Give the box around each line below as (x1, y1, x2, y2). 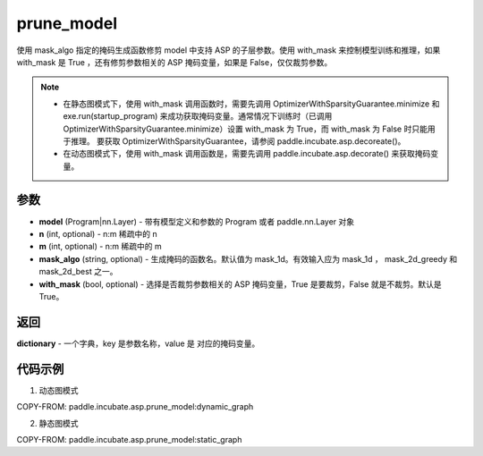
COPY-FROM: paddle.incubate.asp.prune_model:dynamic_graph (16, 401, 254, 412)
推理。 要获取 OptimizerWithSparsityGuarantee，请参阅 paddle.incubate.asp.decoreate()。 (70, 135, 406, 147)
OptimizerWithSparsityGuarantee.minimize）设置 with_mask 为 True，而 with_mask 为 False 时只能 (63, 123, 428, 134)
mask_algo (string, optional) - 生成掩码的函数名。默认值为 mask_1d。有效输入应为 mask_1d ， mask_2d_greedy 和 (38, 253, 458, 264)
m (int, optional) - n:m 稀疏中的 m (38, 241, 163, 252)
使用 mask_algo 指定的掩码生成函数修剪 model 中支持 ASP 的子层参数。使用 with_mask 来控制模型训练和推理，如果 (16, 45, 441, 55)
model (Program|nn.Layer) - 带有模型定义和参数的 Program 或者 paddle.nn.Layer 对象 (38, 215, 355, 227)
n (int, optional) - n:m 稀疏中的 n (38, 228, 157, 239)
